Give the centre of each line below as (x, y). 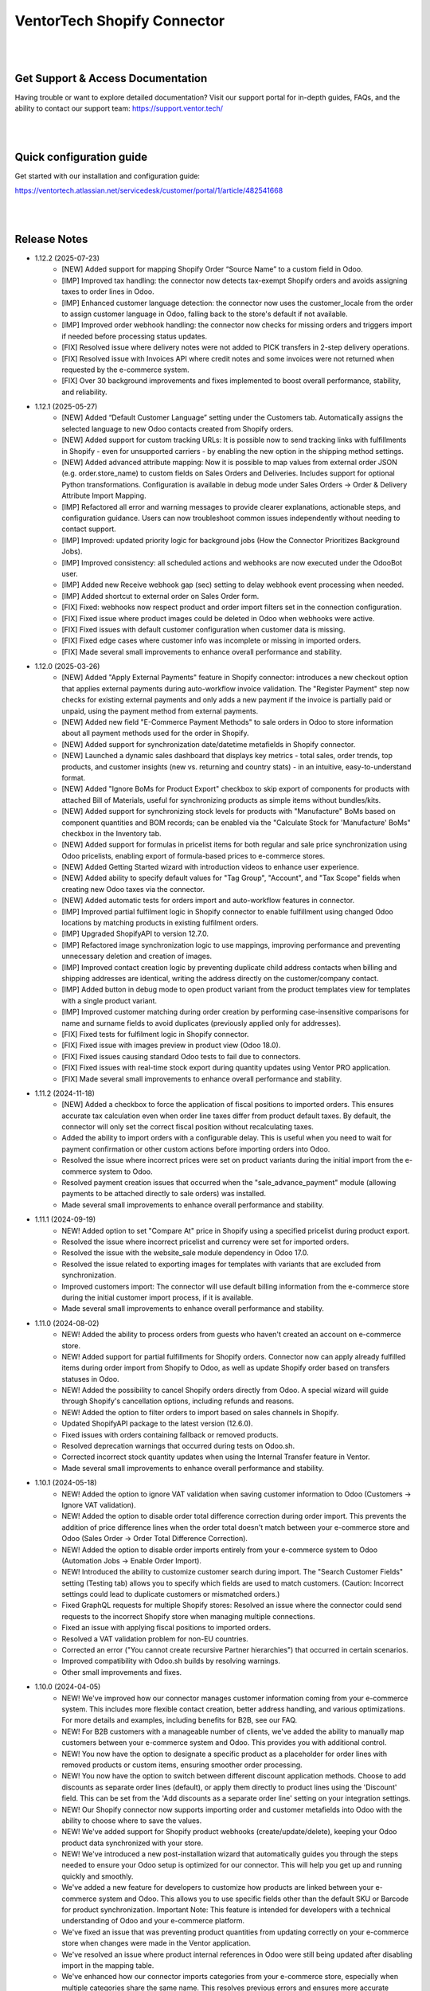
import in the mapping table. (108, 1965)
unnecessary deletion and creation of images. (137, 956)
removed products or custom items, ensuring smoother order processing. (182, 1765)
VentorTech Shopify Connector (120, 21)
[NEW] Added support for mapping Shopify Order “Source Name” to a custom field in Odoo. (212, 269)
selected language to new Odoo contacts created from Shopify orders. (178, 428)
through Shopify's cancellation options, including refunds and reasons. (178, 1401)
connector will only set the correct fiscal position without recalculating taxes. (188, 1127)
